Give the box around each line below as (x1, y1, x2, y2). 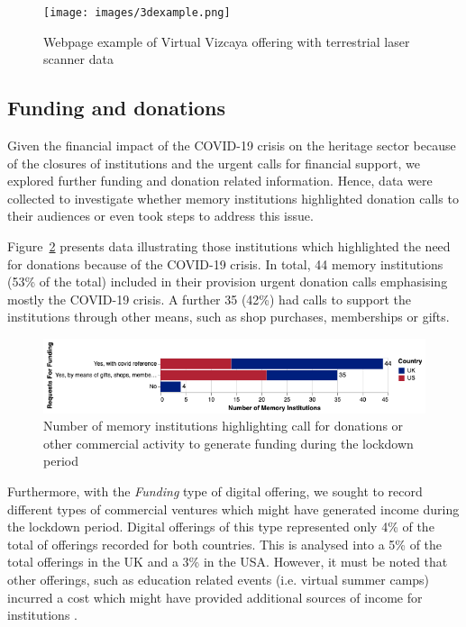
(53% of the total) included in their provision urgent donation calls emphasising (7, 272, 448, 291)
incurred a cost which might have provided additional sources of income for (7, 587, 423, 606)
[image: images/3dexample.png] (43, 6, 231, 19)
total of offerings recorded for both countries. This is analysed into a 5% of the (7, 534, 443, 553)
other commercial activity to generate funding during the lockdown (43, 433, 414, 452)
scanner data (43, 50, 114, 68)
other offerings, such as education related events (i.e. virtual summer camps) (7, 569, 430, 588)
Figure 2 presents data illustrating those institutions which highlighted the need (7, 237, 451, 256)
